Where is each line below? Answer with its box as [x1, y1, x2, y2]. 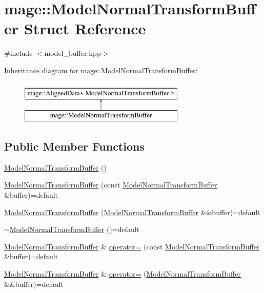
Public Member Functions [4, 138, 145, 154]
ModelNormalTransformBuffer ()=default [9, 224, 140, 235]
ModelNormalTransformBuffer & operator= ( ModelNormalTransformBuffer [4, 268, 241, 279]
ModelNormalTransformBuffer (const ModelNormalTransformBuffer [4, 179, 217, 190]
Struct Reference [24, 18, 146, 39]
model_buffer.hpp [44, 48, 101, 58]
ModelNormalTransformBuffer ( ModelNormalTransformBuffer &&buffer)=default [4, 206, 260, 217]
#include [4, 48, 33, 58]
